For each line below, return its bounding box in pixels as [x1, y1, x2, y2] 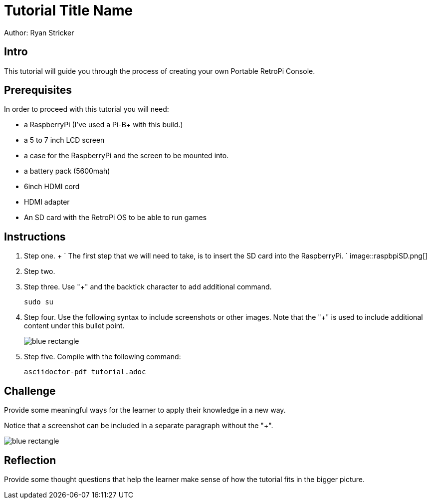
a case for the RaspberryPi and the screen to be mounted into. [24, 151, 229, 160]
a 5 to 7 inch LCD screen [24, 136, 105, 145]
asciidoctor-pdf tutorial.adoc [24, 368, 146, 376]
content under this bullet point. [24, 321, 125, 330]
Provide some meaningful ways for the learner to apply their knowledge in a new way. [4, 406, 286, 415]
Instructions [4, 230, 66, 243]
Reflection [4, 454, 56, 467]
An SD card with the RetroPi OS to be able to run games [24, 213, 207, 222]
